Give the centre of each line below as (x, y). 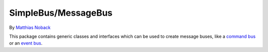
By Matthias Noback (30, 27)
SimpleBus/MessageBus (61, 13)
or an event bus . (26, 43)
